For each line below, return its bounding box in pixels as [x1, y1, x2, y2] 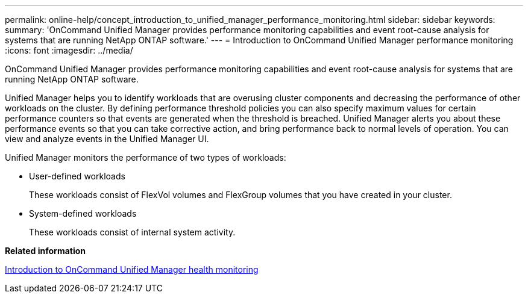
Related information [5, 246, 86, 256]
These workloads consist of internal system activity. [29, 227, 236, 237]
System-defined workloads [29, 208, 137, 219]
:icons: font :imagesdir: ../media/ [5, 45, 133, 55]
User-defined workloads [29, 171, 125, 181]
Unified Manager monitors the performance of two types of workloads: [5, 152, 286, 163]
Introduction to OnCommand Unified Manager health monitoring [5, 264, 259, 275]
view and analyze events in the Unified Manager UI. [5, 134, 209, 144]
